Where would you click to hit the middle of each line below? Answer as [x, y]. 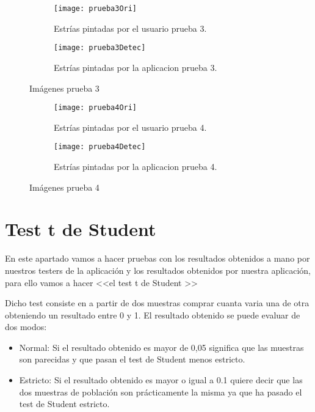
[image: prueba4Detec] [100, 147]
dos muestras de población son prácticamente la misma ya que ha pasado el [161, 392]
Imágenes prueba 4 [64, 187]
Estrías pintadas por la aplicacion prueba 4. [136, 166]
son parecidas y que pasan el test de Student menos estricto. [132, 359]
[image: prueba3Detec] [100, 48]
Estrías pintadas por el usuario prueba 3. [130, 28]
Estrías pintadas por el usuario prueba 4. [130, 127]
